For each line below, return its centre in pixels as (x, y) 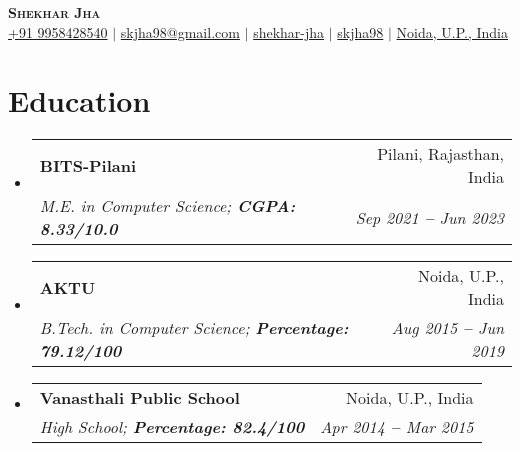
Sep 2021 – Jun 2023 (429, 217)
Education (79, 100)
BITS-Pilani (88, 165)
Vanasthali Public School (139, 398)
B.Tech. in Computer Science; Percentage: (194, 328)
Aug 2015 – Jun (447, 328)
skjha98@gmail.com (180, 31)
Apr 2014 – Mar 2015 (397, 427)
